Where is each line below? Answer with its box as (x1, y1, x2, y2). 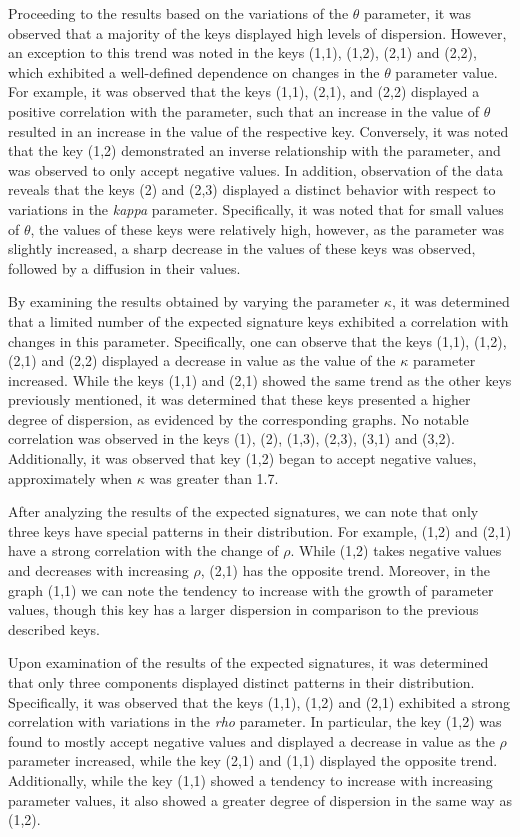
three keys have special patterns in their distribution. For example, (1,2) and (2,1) (8, 520, 512, 541)
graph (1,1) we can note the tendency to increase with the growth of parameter (8, 579, 494, 600)
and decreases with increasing (8, 560, 189, 581)
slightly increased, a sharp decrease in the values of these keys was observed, (8, 238, 476, 259)
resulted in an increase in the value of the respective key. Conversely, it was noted (8, 120, 509, 141)
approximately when (8, 467, 133, 488)
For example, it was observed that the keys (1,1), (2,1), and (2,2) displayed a (8, 81, 480, 102)
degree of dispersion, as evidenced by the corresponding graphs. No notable (8, 408, 469, 429)
